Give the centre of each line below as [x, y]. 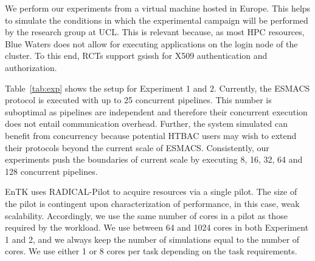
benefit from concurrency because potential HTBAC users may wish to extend [151, 135]
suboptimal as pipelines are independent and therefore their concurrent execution [156, 111]
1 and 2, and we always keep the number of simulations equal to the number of [152, 239]
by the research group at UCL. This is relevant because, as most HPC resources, [155, 32]
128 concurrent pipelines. [51, 171]
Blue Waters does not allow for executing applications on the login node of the [151, 43]
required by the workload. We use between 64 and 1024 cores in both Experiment [157, 227]
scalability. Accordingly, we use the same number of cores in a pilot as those [146, 215]
